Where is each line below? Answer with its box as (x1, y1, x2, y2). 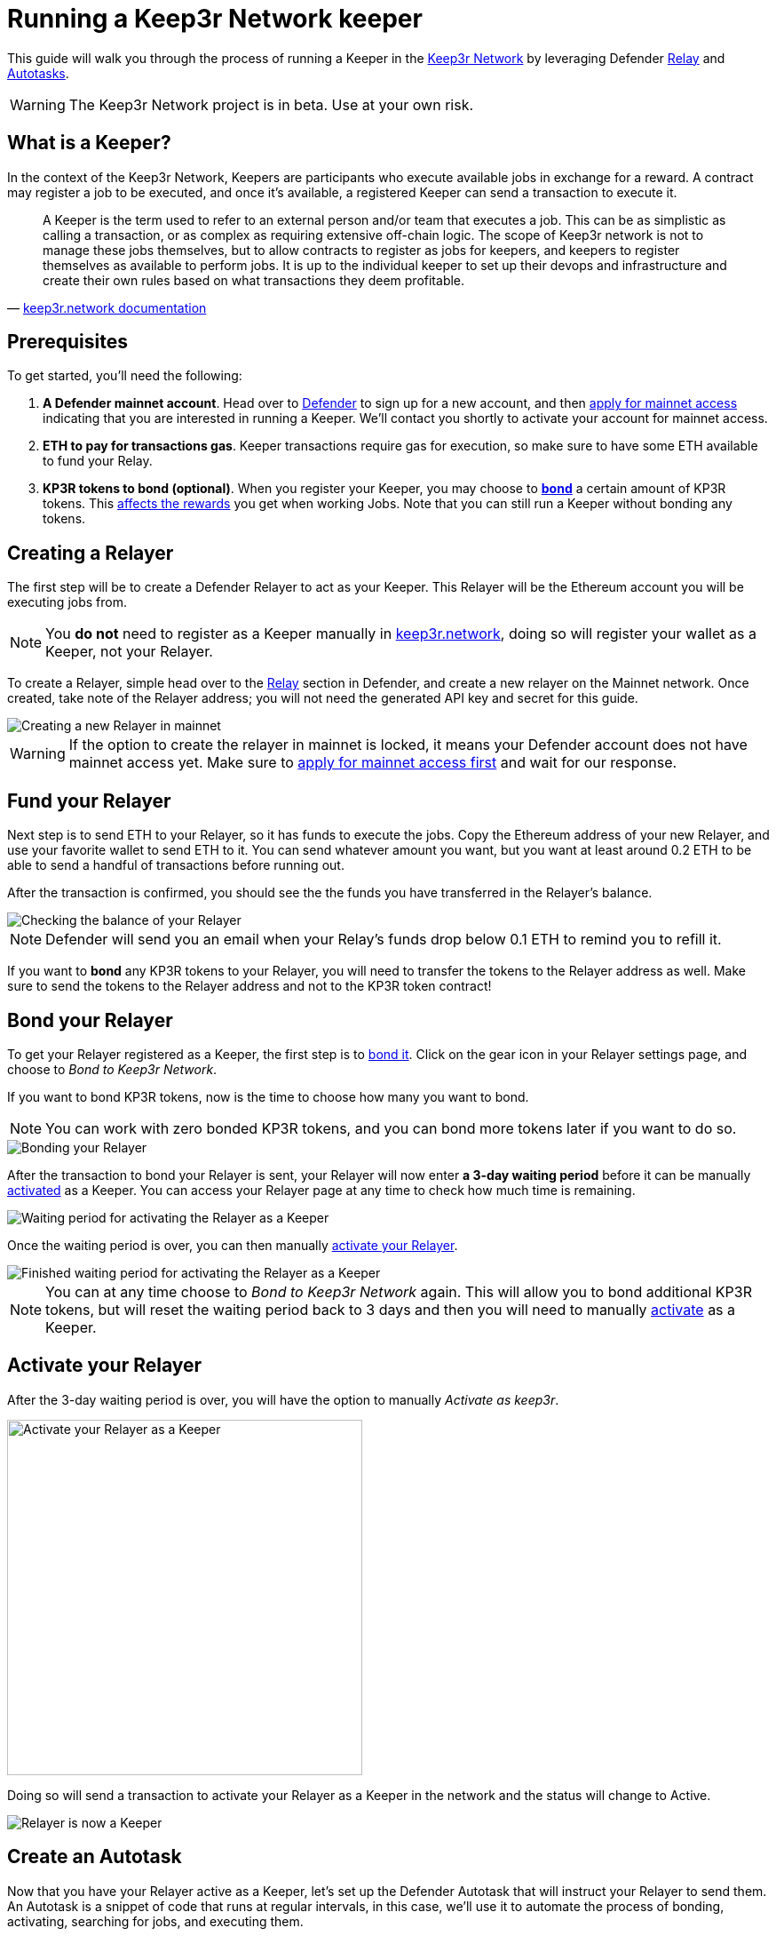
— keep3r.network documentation (7, 299, 207, 315)
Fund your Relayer (7, 789, 171, 812)
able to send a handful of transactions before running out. (7, 857, 344, 873)
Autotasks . (7, 65, 69, 81)
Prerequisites (7, 331, 128, 354)
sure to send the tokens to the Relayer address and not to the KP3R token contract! (7, 978, 492, 994)
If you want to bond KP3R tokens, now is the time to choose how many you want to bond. (7, 1088, 529, 1104)
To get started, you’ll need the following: (7, 368, 242, 384)
